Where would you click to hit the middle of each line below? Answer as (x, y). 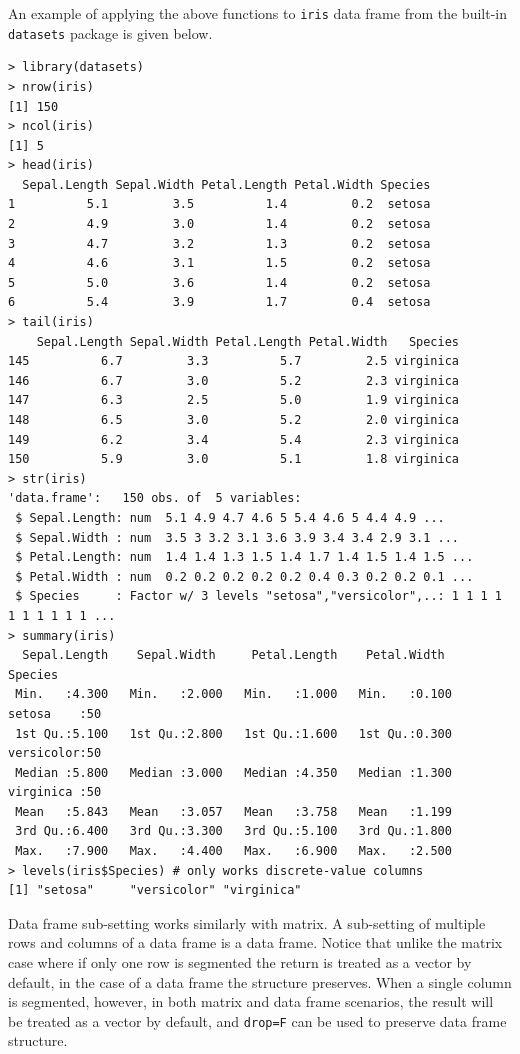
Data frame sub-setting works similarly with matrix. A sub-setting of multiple (247, 922)
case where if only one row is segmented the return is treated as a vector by (240, 962)
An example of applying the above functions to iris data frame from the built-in (258, 13)
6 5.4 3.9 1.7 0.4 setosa (219, 302)
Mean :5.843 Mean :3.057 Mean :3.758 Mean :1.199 (233, 811)
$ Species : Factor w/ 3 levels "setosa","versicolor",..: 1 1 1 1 (258, 596)
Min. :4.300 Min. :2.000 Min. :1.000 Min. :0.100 (233, 694)
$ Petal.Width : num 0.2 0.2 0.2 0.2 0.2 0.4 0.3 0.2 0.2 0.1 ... (244, 576)
